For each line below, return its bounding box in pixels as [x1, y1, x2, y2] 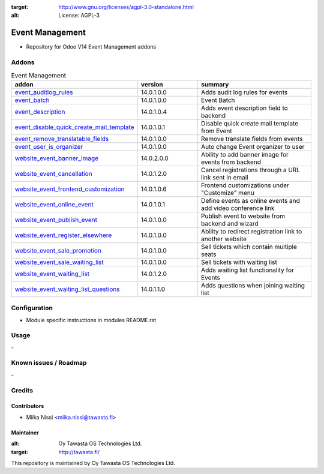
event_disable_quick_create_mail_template [14, 123, 134, 131]
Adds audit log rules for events [201, 88, 288, 96]
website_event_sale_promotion [14, 246, 102, 254]
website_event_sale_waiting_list [14, 258, 104, 266]
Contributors [11, 403, 44, 410]
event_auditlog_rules [14, 88, 73, 96]
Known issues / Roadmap [11, 359, 87, 367]
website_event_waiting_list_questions [14, 285, 120, 293]
